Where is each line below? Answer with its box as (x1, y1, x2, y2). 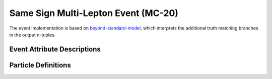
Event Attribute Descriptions (9, 45, 101, 53)
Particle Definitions (9, 60, 72, 69)
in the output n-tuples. (9, 31, 56, 37)
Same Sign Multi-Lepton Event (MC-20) (9, 7, 179, 18)
